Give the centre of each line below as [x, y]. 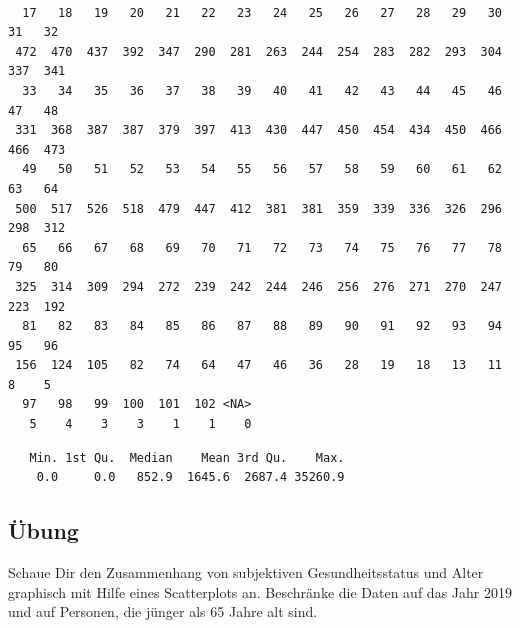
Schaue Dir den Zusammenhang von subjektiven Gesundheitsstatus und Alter [246, 572]
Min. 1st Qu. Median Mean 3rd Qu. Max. [187, 457]
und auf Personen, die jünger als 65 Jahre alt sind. [163, 611]
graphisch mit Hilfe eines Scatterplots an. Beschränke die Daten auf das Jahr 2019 [260, 591]
